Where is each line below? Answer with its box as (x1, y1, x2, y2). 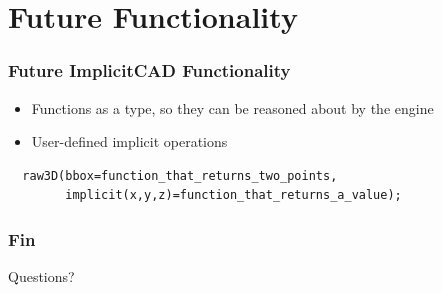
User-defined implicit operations (31, 131, 228, 152)
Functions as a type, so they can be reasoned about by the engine (31, 97, 434, 118)
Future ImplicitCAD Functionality (8, 58, 291, 83)
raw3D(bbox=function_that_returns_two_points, (22, 168, 338, 183)
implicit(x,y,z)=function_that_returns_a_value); (65, 188, 402, 203)
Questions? (8, 266, 75, 287)
